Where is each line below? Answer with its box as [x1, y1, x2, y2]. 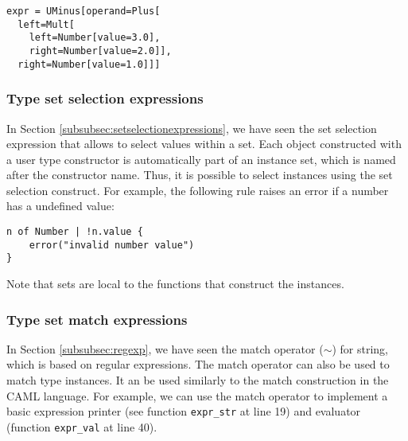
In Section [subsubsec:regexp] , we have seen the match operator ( [6, 340, 324, 357]
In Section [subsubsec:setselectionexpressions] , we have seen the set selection [6, 119, 377, 136]
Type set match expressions [6, 309, 188, 329]
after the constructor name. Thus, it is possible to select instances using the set [6, 166, 393, 183]
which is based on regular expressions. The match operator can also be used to [6, 356, 390, 373]
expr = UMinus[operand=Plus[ [6, 6, 161, 17]
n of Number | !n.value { [6, 226, 143, 238]
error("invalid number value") [29, 239, 195, 251]
